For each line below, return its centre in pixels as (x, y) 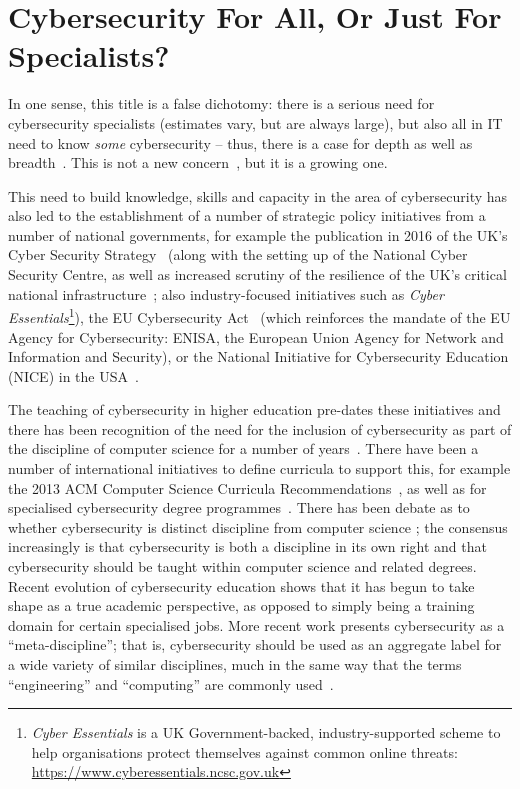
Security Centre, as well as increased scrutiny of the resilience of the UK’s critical (257, 274)
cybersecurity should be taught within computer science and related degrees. (242, 566)
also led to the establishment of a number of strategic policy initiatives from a (247, 215)
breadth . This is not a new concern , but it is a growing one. (198, 162)
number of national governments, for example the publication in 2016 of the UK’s (258, 234)
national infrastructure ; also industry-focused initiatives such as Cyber (226, 293)
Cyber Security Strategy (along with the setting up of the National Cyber (238, 254)
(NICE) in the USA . (73, 375)
